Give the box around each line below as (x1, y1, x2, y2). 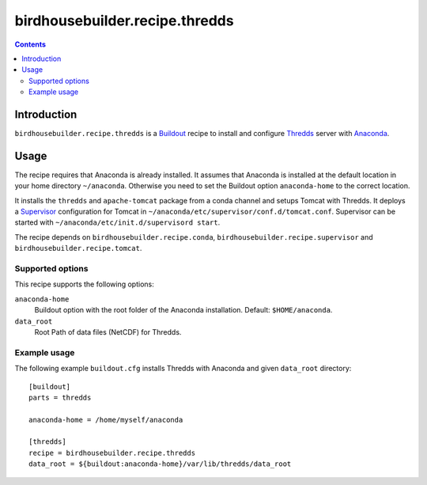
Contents (14, 40, 47, 49)
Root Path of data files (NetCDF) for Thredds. (34, 327, 182, 336)
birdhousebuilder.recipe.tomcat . (14, 244, 142, 253)
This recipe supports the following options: (14, 279, 154, 289)
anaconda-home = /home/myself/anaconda (28, 415, 183, 424)
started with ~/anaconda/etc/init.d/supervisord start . (14, 218, 221, 227)
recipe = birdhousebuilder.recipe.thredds (28, 448, 196, 457)
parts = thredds (28, 392, 92, 402)
